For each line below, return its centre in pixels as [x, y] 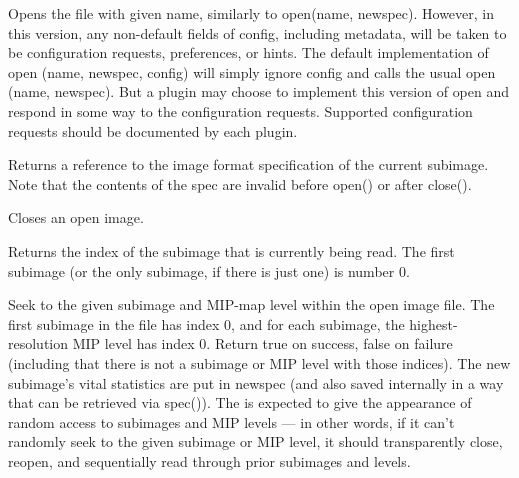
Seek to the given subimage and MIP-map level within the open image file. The [251, 304]
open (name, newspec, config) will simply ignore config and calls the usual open [252, 71]
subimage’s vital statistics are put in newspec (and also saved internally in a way [256, 382]
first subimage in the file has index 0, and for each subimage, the [206, 323]
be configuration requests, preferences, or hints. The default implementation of [248, 52]
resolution [38, 343]
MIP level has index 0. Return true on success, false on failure [262, 343]
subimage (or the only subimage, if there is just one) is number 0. [209, 270]
